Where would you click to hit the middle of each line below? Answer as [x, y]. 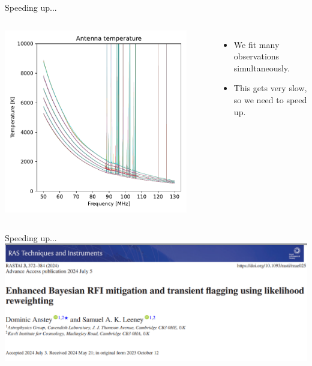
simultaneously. [262, 67]
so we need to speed [270, 99]
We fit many [256, 44]
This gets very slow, [270, 88]
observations [256, 56]
